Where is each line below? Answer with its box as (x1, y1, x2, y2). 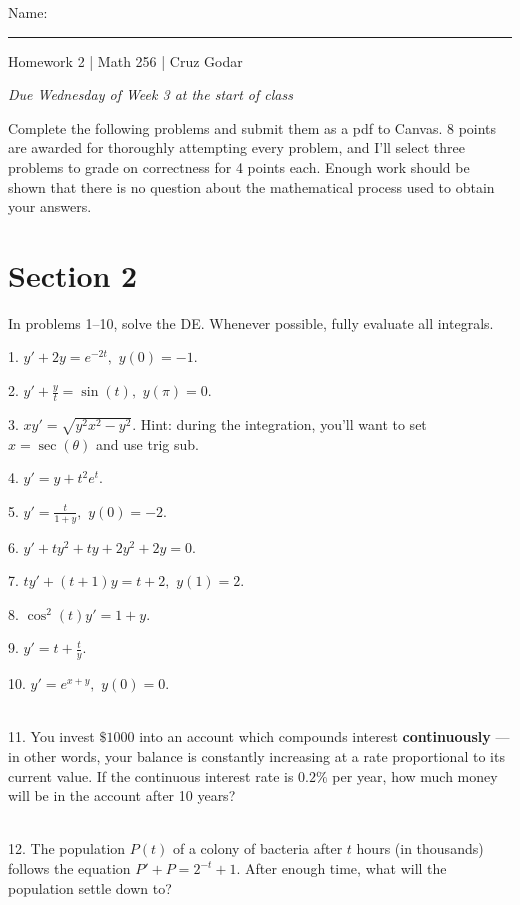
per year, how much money (332, 765, 498, 786)
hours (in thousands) (356, 838, 484, 859)
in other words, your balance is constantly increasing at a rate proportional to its (8, 746, 505, 767)
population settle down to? (8, 877, 172, 898)
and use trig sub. (96, 433, 199, 454)
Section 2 (8, 254, 138, 295)
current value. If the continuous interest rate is (8, 765, 294, 786)
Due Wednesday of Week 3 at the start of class (8, 84, 293, 105)
